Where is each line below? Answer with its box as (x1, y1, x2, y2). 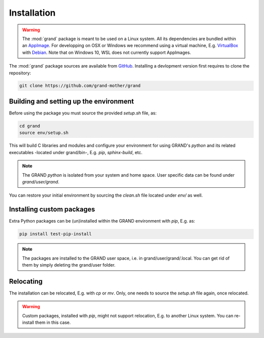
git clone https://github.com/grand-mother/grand (19, 83, 141, 89)
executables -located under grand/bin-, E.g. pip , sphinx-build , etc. (9, 149, 143, 155)
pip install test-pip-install (19, 231, 92, 237)
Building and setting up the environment (9, 97, 134, 105)
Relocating (9, 277, 43, 286)
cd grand (19, 123, 41, 129)
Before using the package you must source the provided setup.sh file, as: (9, 110, 157, 116)
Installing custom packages (9, 205, 95, 214)
